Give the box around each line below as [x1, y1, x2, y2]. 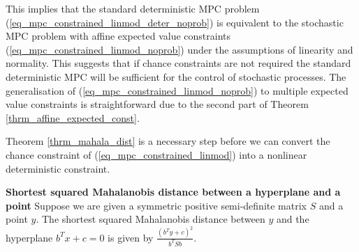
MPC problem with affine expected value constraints [6, 29, 231, 43]
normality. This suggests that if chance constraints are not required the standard [6, 56, 351, 70]
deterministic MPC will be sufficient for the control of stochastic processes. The [6, 69, 346, 84]
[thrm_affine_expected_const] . [6, 110, 140, 125]
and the [276, 212, 309, 226]
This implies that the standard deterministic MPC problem [6, 1, 260, 15]
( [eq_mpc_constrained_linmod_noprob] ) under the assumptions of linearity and [6, 42, 353, 56]
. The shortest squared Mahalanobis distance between [36, 212, 265, 226]
